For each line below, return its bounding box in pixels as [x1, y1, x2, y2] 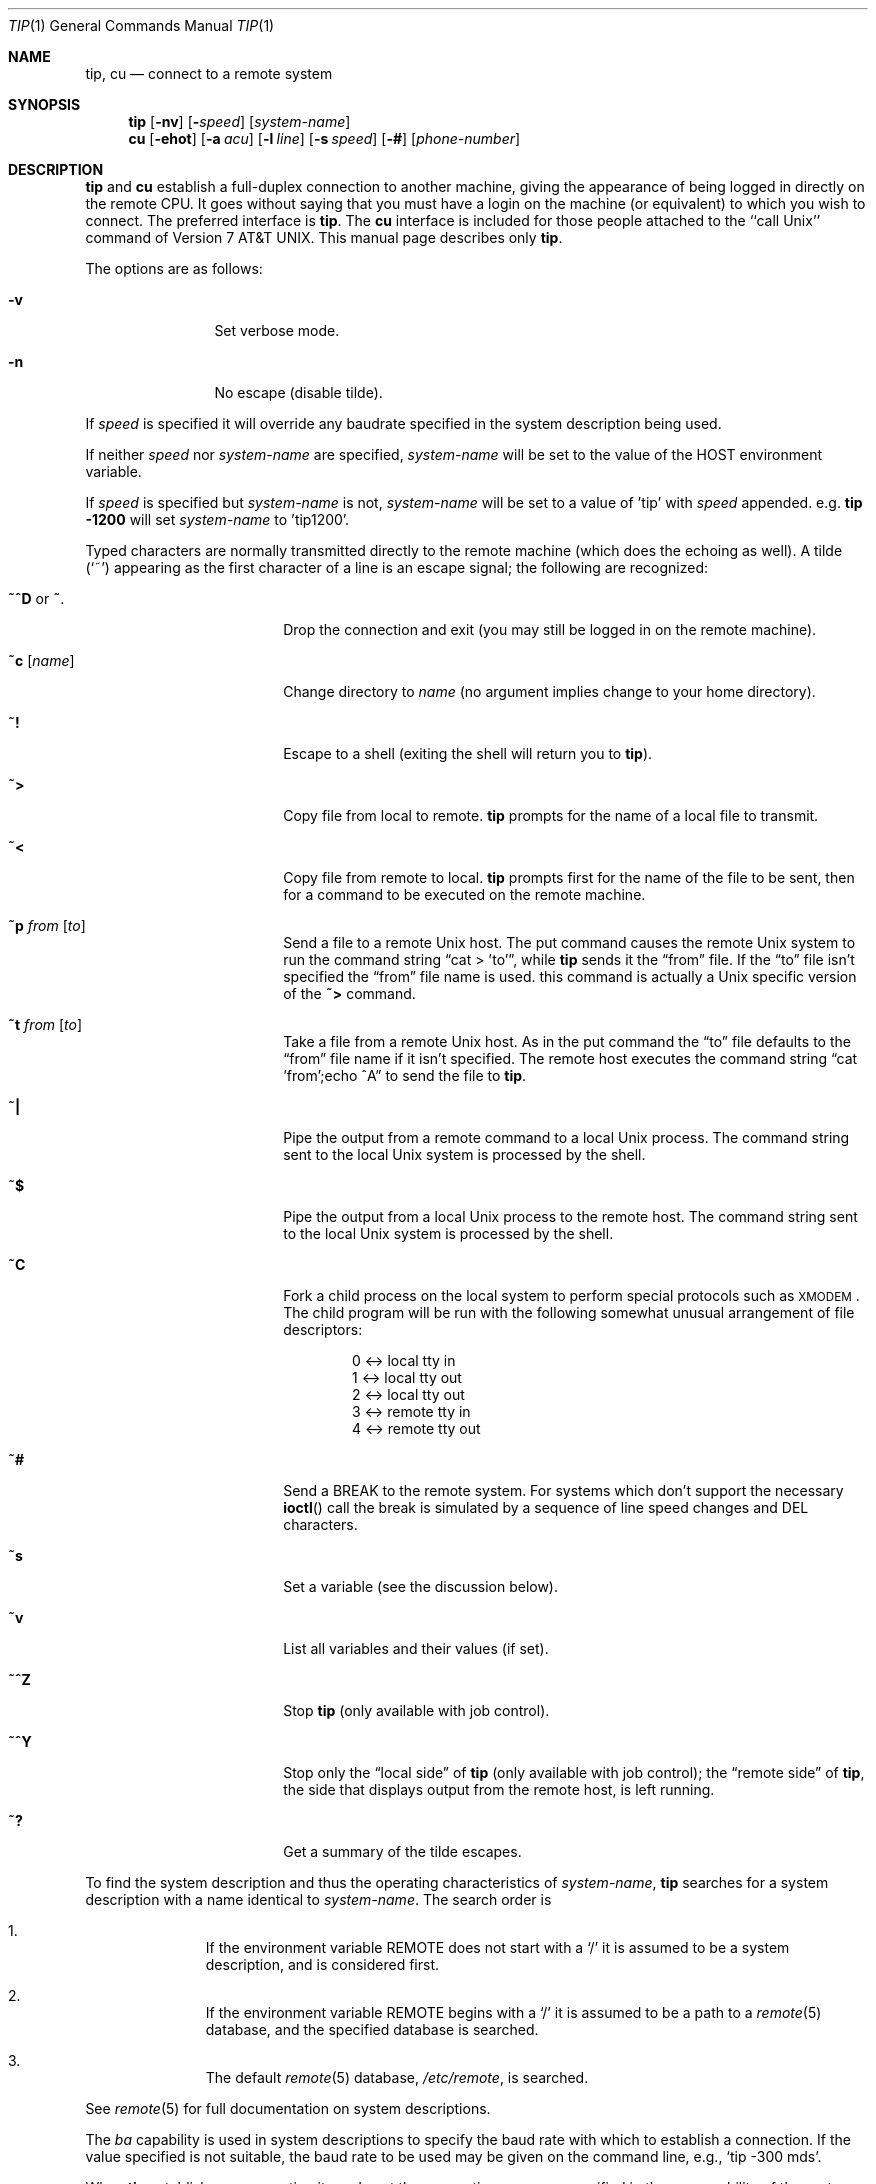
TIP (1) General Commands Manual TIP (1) [8, 17, 275, 34]
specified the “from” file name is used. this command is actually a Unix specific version [283, 968, 857, 985]
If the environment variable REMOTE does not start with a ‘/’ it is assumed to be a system [205, 1939, 790, 1956]
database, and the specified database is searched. [205, 2021, 539, 2038]
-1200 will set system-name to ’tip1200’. [85, 511, 350, 528]
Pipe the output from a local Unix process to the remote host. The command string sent [283, 1208, 858, 1225]
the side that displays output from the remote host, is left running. [283, 1781, 715, 1798]
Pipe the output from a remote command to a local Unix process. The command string [283, 1129, 850, 1146]
